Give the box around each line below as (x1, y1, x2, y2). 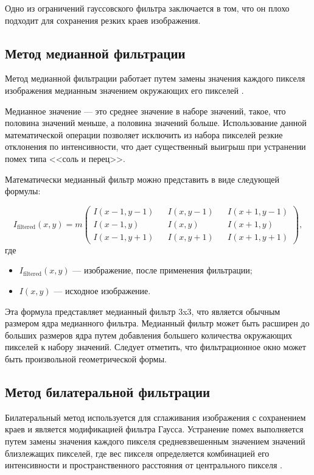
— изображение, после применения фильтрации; (72, 264, 253, 276)
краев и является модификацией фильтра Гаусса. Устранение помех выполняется (5, 423, 304, 435)
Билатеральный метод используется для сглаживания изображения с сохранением (5, 410, 306, 423)
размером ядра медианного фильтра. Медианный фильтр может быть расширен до (5, 317, 310, 329)
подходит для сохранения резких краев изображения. (5, 13, 201, 26)
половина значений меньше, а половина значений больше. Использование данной (5, 116, 307, 129)
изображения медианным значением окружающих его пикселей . (5, 83, 244, 96)
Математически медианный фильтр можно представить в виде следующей (5, 172, 279, 185)
